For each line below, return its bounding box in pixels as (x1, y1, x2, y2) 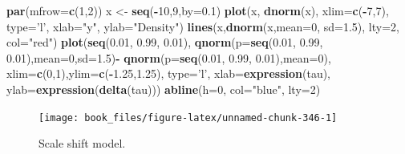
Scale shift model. (38, 135, 126, 152)
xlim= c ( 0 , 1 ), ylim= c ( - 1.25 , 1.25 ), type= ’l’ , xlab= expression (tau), (6, 65, 331, 82)
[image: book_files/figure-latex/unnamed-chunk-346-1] (38, 111, 338, 124)
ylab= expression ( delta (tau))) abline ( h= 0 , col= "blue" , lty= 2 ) (6, 80, 321, 97)
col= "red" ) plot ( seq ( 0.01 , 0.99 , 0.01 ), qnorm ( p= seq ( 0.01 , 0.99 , (6, 34, 323, 51)
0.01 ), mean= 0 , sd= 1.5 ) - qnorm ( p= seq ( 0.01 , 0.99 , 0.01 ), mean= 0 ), (6, 49, 331, 66)
